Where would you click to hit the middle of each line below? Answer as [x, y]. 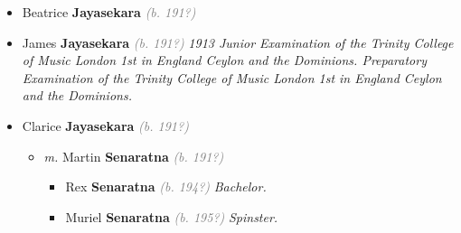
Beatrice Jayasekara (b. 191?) [109, 12]
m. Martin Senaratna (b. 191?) [134, 156]
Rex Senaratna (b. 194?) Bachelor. [166, 186]
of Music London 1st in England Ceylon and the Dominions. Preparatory [224, 60]
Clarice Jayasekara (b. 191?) [105, 125]
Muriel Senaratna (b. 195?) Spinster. [172, 216]
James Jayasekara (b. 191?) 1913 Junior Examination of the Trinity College [238, 42]
